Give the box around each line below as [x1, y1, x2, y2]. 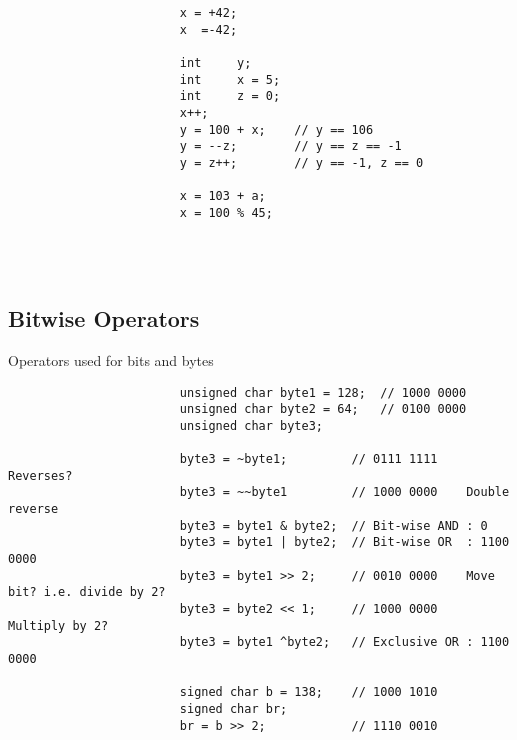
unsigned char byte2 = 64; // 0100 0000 [179, 402, 467, 417]
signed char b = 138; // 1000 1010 [179, 685, 438, 700]
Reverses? [8, 468, 73, 483]
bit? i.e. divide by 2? [8, 585, 166, 600]
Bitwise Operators [8, 303, 200, 334]
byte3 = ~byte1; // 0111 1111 [179, 452, 438, 467]
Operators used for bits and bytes [8, 349, 214, 370]
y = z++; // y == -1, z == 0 [179, 155, 424, 170]
